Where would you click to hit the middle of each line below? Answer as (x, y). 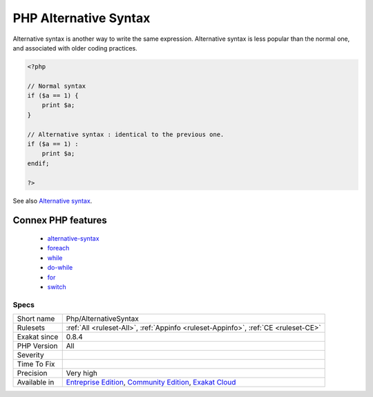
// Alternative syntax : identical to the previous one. (126, 134)
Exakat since (38, 337)
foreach (58, 248)
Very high (82, 373)
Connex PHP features (60, 220)
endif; (38, 163)
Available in (36, 382)
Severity (30, 355)
